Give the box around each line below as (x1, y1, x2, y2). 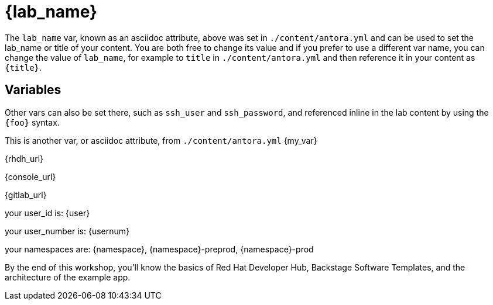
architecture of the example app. (5, 272, 131, 282)
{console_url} (5, 171, 56, 182)
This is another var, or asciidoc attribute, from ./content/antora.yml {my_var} (5, 135, 317, 145)
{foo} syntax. (5, 117, 60, 127)
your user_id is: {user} (5, 207, 90, 218)
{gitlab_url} (5, 189, 47, 200)
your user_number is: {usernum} (5, 226, 130, 236)
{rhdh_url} (5, 153, 44, 164)
